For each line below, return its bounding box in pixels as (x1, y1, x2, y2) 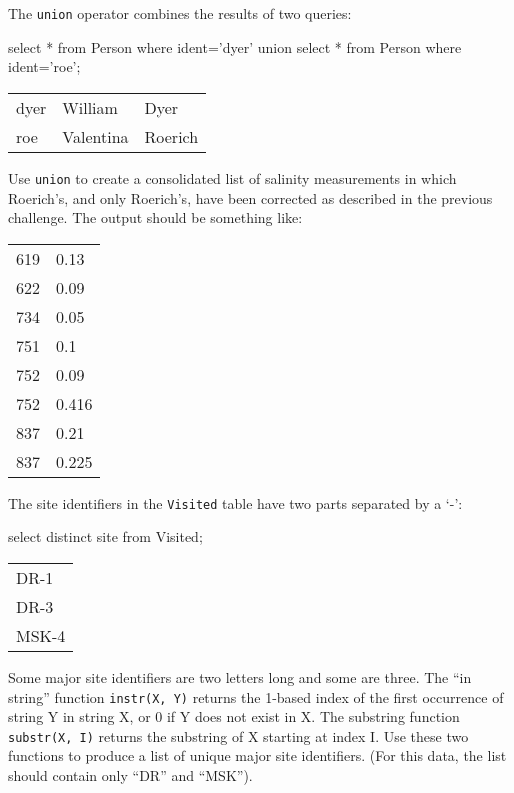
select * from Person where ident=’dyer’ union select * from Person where (8, 36, 462, 57)
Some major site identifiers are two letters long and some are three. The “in (8, 666, 472, 687)
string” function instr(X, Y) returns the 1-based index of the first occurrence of (8, 686, 504, 707)
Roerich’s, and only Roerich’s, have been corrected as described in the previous (8, 187, 493, 208)
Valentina (62, 124, 129, 148)
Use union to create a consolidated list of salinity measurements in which (8, 167, 457, 188)
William (62, 95, 118, 119)
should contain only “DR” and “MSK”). (8, 765, 253, 786)
